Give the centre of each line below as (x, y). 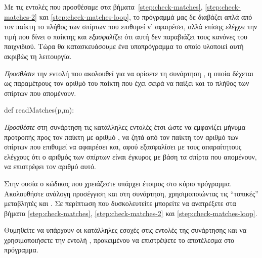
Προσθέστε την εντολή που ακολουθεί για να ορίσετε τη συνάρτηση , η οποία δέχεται (129, 73)
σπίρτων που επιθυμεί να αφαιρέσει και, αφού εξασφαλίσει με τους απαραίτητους (123, 147)
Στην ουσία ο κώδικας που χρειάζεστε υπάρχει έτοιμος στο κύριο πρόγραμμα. (118, 183)
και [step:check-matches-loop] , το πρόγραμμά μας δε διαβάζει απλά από (146, 16)
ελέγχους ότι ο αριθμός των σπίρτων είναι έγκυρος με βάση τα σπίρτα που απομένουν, (130, 156)
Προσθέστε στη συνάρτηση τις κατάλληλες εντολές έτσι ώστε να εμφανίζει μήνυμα (125, 126)
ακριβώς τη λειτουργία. (38, 56)
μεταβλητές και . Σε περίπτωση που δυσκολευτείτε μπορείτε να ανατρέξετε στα (120, 203)
